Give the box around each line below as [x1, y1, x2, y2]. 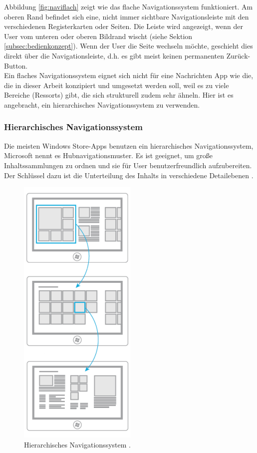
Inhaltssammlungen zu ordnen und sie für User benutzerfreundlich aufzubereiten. [4, 160, 252, 170]
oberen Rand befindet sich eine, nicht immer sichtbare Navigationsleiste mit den [4, 11, 249, 22]
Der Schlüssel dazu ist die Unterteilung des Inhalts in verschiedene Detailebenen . [4, 170, 254, 180]
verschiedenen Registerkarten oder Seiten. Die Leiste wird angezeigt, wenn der [4, 21, 243, 32]
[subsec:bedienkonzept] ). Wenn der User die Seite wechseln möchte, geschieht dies [4, 41, 253, 51]
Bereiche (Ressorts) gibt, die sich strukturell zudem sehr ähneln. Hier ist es [4, 90, 234, 100]
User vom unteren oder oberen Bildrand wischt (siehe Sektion [4, 31, 193, 41]
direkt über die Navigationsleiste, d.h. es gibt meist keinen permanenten [4, 50, 225, 61]
